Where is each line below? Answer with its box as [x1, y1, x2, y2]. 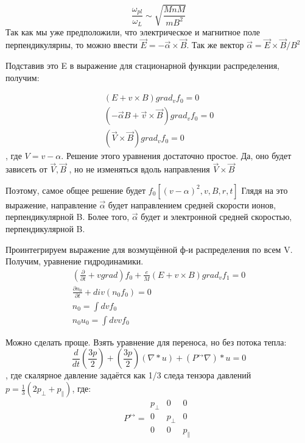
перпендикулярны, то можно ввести [5, 38, 138, 51]
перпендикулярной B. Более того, [5, 210, 130, 223]
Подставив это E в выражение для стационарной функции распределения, [5, 59, 280, 72]
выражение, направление [5, 198, 97, 211]
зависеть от [5, 163, 47, 175]
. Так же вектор [186, 38, 244, 51]
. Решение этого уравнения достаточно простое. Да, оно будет [61, 149, 292, 162]
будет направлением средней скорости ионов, [108, 198, 276, 211]
